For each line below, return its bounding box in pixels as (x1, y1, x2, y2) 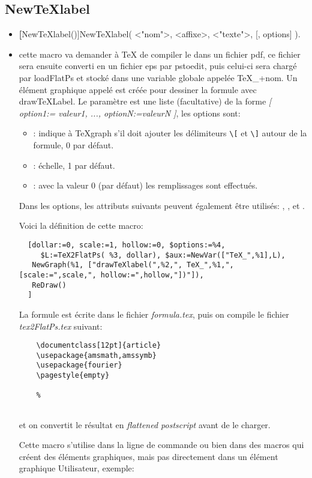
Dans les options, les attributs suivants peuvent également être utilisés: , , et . (19, 199, 305, 211)
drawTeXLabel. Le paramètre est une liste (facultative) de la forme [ (19, 95, 272, 107)
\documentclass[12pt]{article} (36, 341, 161, 350)
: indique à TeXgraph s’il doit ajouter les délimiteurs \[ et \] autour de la (33, 127, 307, 139)
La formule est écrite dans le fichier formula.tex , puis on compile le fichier (19, 307, 289, 320)
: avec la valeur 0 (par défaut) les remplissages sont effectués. (33, 179, 258, 192)
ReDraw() (32, 280, 67, 289)
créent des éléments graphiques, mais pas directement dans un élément (19, 450, 278, 462)
